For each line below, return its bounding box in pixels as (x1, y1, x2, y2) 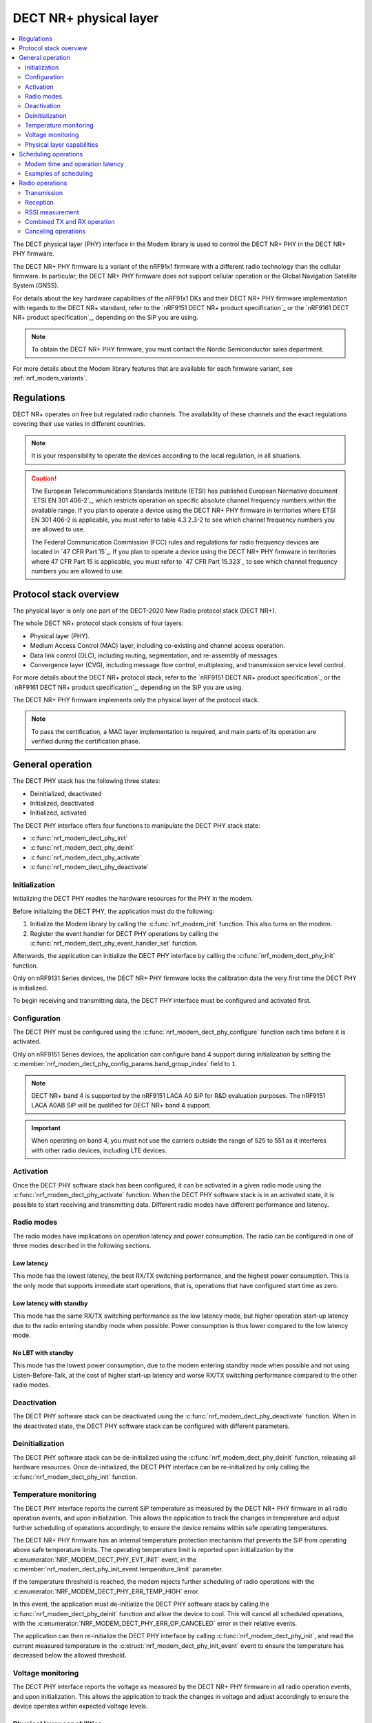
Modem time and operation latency (25, 159, 124, 168)
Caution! (31, 474, 57, 482)
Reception (25, 198, 54, 207)
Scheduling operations (19, 150, 83, 159)
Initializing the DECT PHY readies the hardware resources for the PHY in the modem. (12, 895, 254, 903)
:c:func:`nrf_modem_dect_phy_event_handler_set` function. (30, 939, 198, 947)
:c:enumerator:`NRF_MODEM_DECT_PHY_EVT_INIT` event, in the (12, 1555, 196, 1564)
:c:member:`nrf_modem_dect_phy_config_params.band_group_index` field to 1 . (12, 1060, 238, 1068)
